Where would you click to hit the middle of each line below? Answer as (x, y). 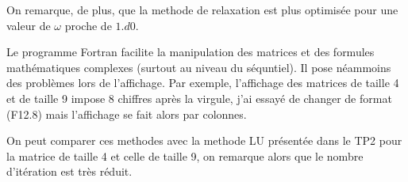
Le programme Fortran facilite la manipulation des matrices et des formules (191, 52)
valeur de (29, 25)
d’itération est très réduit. (69, 171)
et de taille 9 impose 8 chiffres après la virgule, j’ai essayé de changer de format (199, 98)
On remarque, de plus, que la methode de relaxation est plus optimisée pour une (202, 9)
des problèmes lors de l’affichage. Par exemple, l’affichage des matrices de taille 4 (203, 83)
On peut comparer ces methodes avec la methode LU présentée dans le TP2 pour (204, 140)
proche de (88, 25)
